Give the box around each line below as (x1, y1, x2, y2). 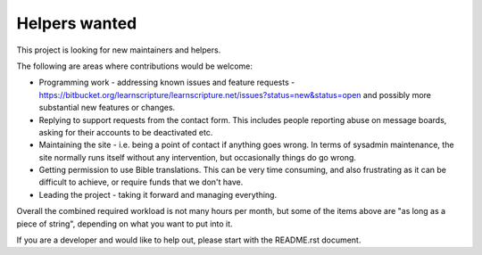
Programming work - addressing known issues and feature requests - (38, 77, 295, 88)
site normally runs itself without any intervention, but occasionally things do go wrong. (38, 152, 357, 162)
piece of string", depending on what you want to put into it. (16, 218, 233, 229)
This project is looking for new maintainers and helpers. (16, 45, 221, 55)
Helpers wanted (16, 13, 137, 33)
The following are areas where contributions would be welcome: (16, 61, 253, 71)
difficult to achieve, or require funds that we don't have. (38, 177, 244, 187)
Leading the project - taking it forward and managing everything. (38, 189, 277, 200)
